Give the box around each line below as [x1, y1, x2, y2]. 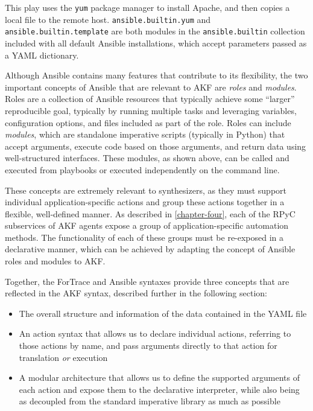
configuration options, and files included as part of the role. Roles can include [5, 116, 291, 129]
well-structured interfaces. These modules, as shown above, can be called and [5, 151, 289, 164]
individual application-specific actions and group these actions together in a [5, 196, 285, 208]
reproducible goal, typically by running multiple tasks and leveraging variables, [5, 104, 297, 116]
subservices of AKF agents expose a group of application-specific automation [5, 219, 289, 232]
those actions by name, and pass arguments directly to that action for [19, 339, 277, 352]
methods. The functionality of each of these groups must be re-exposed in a [5, 231, 284, 243]
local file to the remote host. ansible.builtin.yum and [5, 13, 211, 25]
